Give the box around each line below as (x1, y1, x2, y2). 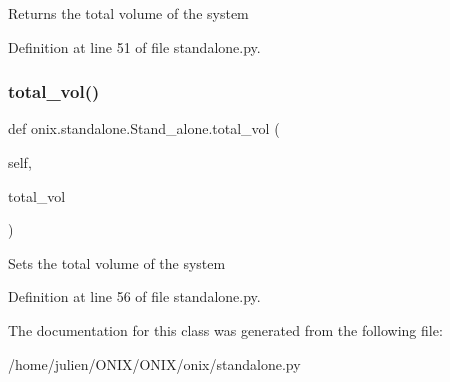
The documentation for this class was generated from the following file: (8, 319, 443, 340)
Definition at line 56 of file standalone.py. (8, 286, 261, 307)
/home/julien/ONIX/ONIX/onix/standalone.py (8, 353, 301, 374)
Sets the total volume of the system (8, 252, 226, 273)
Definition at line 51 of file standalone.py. (8, 36, 261, 57)
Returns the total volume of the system (8, 3, 249, 23)
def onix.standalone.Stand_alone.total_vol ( (8, 118, 280, 139)
